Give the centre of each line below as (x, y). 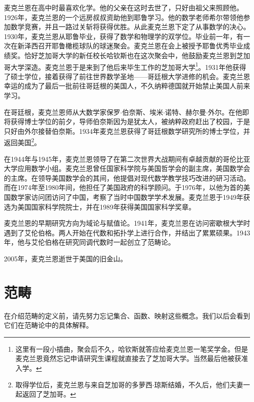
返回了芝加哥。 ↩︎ (49, 394)
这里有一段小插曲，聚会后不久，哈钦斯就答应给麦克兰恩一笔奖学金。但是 (132, 349)
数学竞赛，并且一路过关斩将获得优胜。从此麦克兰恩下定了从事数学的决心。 (130, 27)
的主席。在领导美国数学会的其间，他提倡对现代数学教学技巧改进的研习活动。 (127, 178)
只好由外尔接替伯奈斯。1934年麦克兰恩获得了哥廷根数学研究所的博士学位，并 (127, 131)
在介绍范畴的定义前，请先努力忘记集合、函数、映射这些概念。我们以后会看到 (127, 315)
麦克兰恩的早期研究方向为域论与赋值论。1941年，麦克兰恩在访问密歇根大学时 (127, 223)
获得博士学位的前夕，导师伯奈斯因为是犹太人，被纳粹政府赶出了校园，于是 (130, 121)
